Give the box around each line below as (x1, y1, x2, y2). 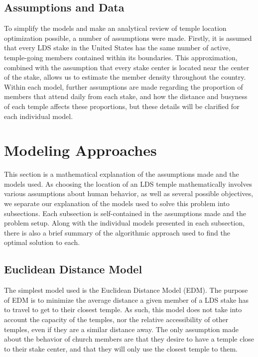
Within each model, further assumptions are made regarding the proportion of (4, 81, 243, 92)
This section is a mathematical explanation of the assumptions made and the (4, 169, 239, 179)
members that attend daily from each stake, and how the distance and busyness (4, 91, 248, 102)
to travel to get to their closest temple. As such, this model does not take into (4, 304, 242, 315)
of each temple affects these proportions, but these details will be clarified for (4, 101, 240, 111)
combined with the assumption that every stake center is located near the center (4, 62, 250, 72)
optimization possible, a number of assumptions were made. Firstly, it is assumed (4, 32, 252, 43)
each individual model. (4, 111, 73, 121)
